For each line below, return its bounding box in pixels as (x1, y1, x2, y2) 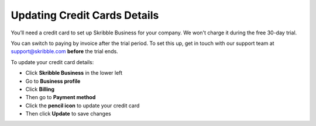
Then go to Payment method (25, 94, 96, 101)
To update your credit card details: (11, 58, 94, 65)
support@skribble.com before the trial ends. (11, 48, 118, 55)
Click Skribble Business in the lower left (25, 69, 123, 76)
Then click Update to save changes (25, 110, 111, 117)
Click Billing (25, 85, 55, 93)
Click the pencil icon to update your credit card (25, 102, 140, 109)
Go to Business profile (25, 78, 81, 85)
